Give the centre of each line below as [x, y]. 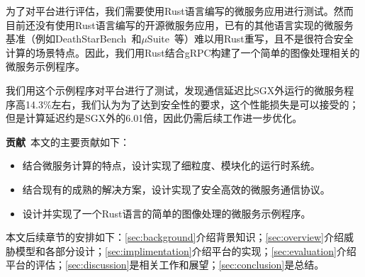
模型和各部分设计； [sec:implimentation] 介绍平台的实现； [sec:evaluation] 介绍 [186, 250]
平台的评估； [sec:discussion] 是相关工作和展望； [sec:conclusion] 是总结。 [165, 265]
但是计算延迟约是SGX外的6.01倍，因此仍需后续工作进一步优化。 [154, 118]
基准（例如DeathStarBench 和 [74, 39]
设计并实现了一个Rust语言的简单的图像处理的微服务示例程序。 [167, 213]
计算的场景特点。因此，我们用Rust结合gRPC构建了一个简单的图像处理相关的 [183, 52]
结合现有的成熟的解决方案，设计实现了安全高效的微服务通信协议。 [176, 189]
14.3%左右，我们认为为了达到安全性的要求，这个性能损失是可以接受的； [192, 104]
